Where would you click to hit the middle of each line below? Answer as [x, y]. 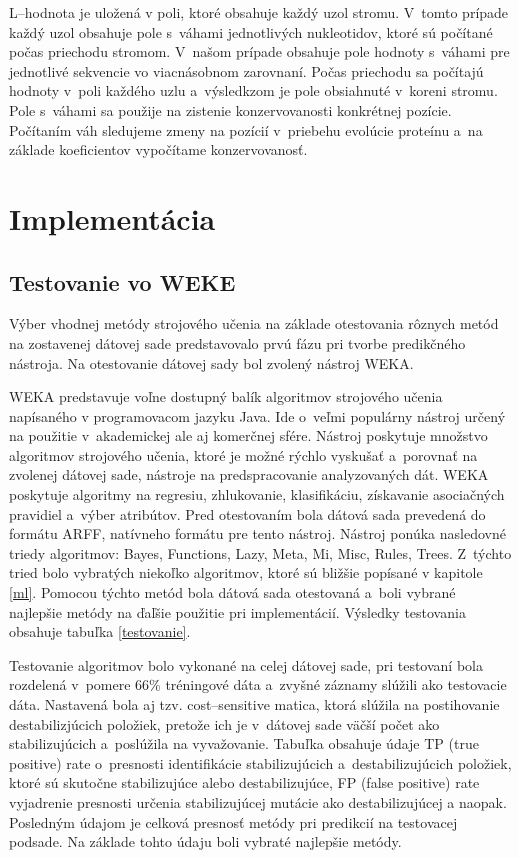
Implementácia [112, 217]
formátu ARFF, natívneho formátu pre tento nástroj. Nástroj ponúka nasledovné [257, 533]
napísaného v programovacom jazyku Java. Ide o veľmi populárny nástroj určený [257, 415]
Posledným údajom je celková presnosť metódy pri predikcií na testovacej [233, 821]
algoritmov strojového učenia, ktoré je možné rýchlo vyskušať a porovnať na [243, 454]
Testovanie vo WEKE [122, 281]
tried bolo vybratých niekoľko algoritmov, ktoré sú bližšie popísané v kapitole [246, 572]
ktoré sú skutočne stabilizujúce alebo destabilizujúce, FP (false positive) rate [244, 782]
